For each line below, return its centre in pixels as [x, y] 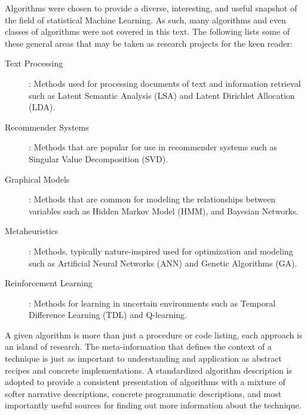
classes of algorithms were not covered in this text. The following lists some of [148, 31]
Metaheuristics [32, 231]
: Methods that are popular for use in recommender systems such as [153, 147]
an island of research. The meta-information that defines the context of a [138, 346]
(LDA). [42, 107]
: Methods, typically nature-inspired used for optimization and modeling [161, 251]
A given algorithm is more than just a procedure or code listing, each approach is [154, 334]
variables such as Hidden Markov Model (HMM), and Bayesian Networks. [164, 210]
